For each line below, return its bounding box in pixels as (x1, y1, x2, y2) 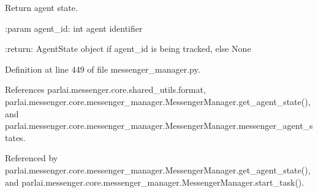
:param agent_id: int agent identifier (5, 21, 143, 34)
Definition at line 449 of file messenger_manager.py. (5, 62, 200, 75)
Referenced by (5, 151, 58, 164)
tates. (5, 131, 26, 144)
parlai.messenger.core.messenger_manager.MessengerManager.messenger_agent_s (5, 119, 313, 132)
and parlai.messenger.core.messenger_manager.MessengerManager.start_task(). (5, 175, 305, 188)
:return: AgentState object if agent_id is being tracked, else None (5, 42, 251, 55)
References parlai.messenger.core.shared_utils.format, (5, 83, 206, 96)
